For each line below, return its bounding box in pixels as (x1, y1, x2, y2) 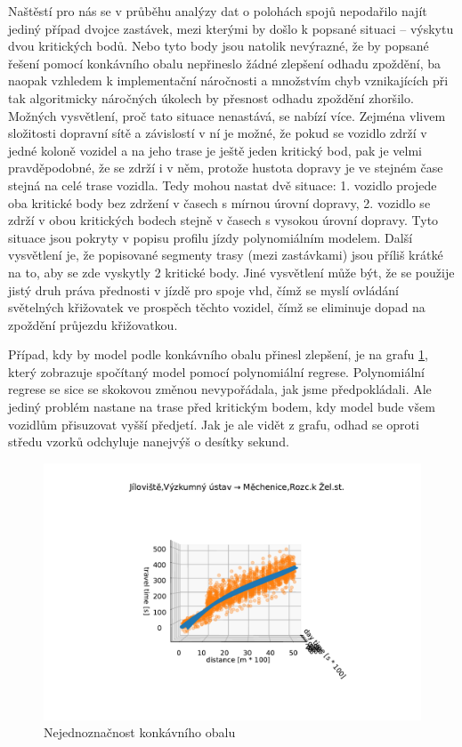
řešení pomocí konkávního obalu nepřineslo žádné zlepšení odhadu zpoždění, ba (8, 53, 442, 72)
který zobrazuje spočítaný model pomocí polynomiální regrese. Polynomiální (8, 362, 425, 381)
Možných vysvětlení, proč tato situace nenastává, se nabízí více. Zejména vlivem (8, 106, 446, 124)
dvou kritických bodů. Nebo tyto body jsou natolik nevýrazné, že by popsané (8, 36, 429, 55)
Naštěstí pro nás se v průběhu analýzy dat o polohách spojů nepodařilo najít (8, 2, 427, 20)
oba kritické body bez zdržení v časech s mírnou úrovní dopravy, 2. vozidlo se (8, 193, 431, 212)
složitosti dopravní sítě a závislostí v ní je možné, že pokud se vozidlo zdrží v (8, 124, 427, 142)
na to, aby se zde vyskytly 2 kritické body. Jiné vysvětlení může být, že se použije (8, 262, 455, 281)
